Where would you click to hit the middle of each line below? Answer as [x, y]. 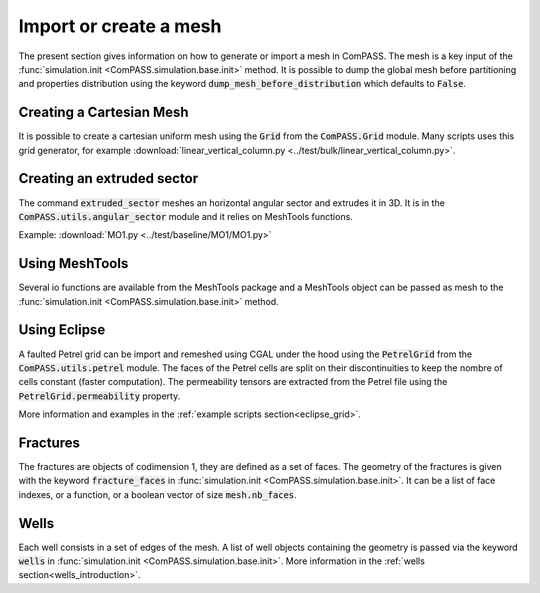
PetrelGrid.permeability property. [99, 396]
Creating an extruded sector [108, 178]
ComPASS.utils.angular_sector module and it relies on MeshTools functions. [186, 216]
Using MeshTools [73, 263]
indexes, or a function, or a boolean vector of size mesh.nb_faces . [157, 494]
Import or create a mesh [120, 26]
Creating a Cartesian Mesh [103, 112]
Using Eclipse [62, 330]
